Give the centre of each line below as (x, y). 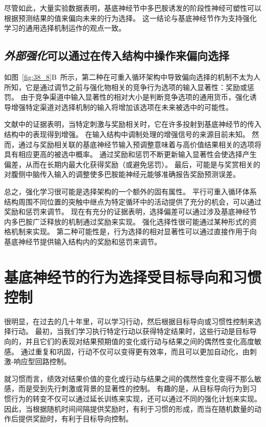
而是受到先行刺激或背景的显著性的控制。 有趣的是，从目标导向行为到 (134, 388)
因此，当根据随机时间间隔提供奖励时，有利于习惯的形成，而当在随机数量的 (129, 408)
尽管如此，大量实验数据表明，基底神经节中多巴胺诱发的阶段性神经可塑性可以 (133, 8)
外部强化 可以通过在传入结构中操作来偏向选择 (117, 55)
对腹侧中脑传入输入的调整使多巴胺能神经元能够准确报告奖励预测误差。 (122, 174)
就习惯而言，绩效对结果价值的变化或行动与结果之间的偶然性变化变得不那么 (129, 378)
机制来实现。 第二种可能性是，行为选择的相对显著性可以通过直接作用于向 (134, 231)
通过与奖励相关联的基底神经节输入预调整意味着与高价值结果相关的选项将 (140, 144)
